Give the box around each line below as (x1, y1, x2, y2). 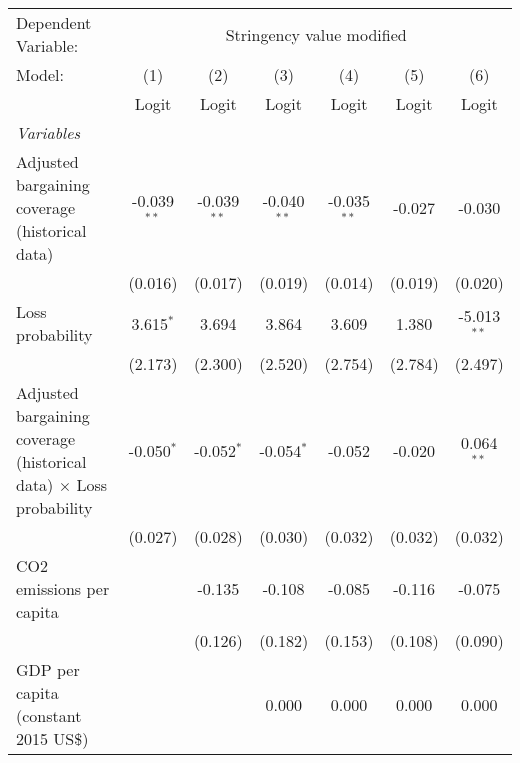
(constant (16, 704, 82, 727)
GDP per (16, 658, 80, 681)
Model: (16, 63, 65, 86)
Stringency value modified (225, 22, 407, 46)
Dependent (16, 11, 92, 34)
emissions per (16, 577, 110, 600)
